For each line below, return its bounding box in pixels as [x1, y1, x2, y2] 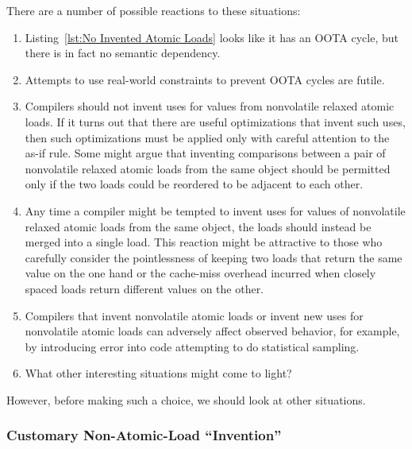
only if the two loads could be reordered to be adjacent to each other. [25, 176, 364, 192]
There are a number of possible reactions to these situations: [6, 2, 301, 18]
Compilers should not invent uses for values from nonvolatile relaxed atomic [25, 98, 395, 114]
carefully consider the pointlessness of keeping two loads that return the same [25, 249, 402, 265]
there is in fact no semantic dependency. [25, 45, 221, 61]
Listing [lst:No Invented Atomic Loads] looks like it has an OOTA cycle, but [25, 29, 399, 45]
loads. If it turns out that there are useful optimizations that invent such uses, [25, 113, 406, 130]
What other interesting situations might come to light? [25, 365, 292, 381]
